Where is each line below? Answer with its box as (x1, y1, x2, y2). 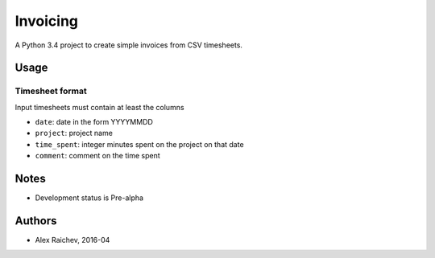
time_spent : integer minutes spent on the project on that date (35, 139, 245, 149)
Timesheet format (14, 85, 88, 96)
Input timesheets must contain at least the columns (14, 102, 184, 112)
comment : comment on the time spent (35, 151, 160, 161)
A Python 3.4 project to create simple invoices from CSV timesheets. (14, 40, 243, 50)
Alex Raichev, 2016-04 (35, 235, 110, 245)
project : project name (35, 129, 113, 138)
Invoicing (14, 12, 79, 30)
